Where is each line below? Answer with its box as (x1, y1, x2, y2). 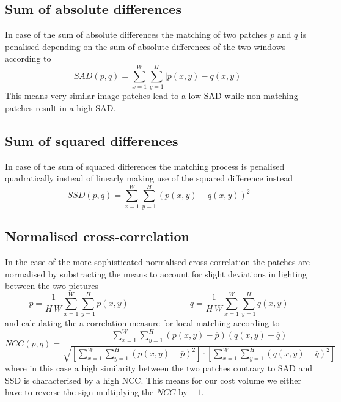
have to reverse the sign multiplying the (5, 386, 154, 398)
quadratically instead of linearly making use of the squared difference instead (5, 172, 293, 185)
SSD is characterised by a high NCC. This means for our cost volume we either (5, 373, 301, 386)
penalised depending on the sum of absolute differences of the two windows (5, 40, 286, 53)
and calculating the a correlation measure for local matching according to (5, 316, 280, 329)
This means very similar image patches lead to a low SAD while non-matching (5, 89, 298, 102)
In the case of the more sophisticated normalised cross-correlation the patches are (5, 255, 310, 268)
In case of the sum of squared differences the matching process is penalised (5, 159, 285, 172)
